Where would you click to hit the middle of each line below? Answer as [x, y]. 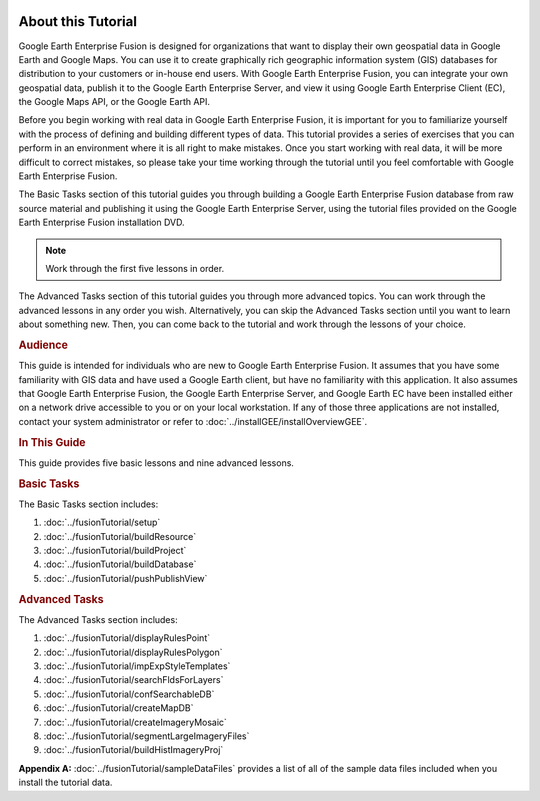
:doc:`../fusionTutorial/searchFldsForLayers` [133, 680]
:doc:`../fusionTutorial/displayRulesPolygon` [133, 652]
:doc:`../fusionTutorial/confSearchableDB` [129, 694]
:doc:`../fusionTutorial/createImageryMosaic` [135, 722]
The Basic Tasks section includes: [88, 504]
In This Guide [52, 442]
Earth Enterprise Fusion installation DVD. [101, 222]
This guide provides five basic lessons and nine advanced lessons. [156, 462]
